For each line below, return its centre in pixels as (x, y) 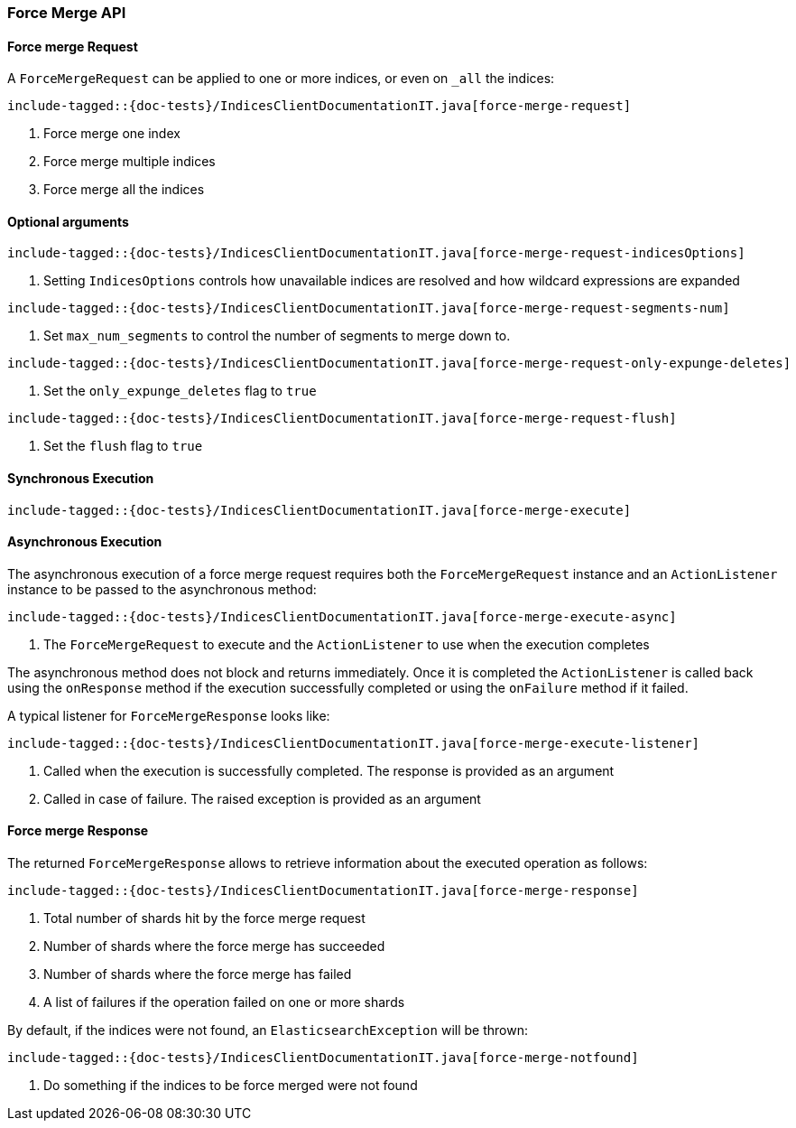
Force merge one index (112, 134)
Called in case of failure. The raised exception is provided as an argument (262, 798)
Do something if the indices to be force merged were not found (231, 1086)
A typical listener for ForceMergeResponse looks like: (169, 715)
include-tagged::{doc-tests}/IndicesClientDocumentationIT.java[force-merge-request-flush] (342, 419)
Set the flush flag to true (123, 446)
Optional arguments (68, 221)
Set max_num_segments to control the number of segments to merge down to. (277, 336)
